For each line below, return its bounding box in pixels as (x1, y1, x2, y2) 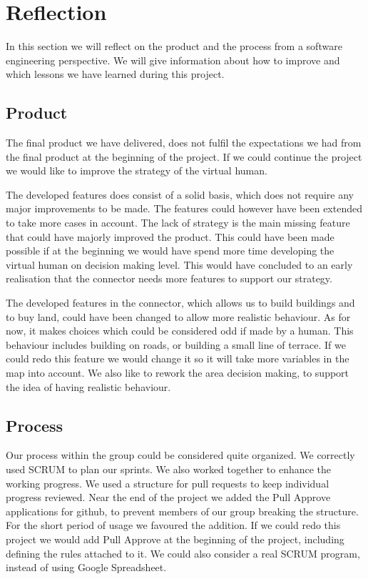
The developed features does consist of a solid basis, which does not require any (6, 187, 354, 202)
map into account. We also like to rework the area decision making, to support (6, 365, 349, 380)
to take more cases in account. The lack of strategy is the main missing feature (6, 215, 350, 230)
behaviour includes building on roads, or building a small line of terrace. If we (6, 337, 346, 352)
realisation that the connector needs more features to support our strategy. (6, 271, 332, 286)
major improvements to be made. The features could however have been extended (6, 201, 362, 216)
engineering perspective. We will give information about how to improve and (6, 52, 340, 67)
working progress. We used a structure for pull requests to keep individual (6, 475, 329, 490)
